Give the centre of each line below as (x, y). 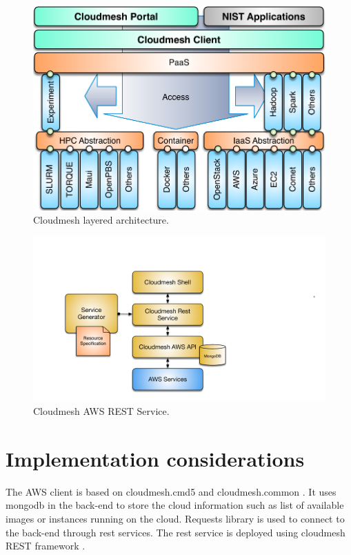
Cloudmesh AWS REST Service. (101, 411)
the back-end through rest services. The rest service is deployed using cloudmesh (175, 532)
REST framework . (46, 546)
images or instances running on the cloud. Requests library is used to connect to (175, 518)
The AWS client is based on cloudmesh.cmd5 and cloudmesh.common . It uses (171, 491)
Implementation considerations (155, 458)
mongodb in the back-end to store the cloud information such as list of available (175, 505)
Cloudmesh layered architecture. (101, 220)
